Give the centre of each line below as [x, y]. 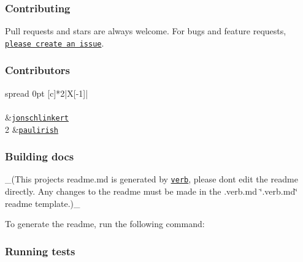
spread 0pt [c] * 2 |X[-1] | [47, 93]
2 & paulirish [32, 129]
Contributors [38, 70]
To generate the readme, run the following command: [105, 224]
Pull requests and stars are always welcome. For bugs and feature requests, [146, 31]
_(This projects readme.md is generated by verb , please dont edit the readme [151, 179]
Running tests [40, 251]
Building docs [40, 156]
